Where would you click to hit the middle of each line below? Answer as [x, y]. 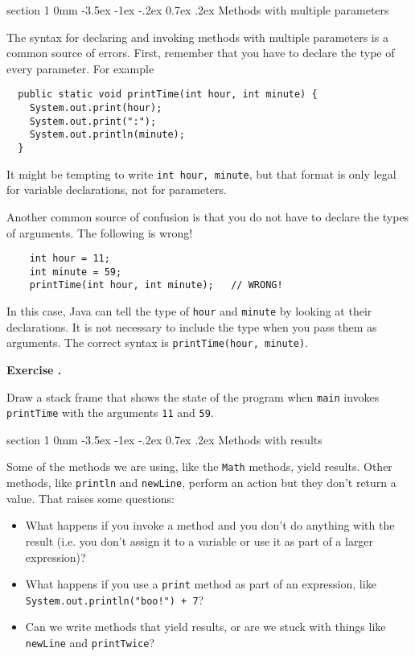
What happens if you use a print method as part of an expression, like [201, 584]
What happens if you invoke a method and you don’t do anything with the [210, 525]
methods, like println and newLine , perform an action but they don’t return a [201, 483]
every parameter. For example [80, 68]
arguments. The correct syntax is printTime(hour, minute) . [157, 342]
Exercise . [34, 369]
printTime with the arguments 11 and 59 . [110, 413]
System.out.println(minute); [107, 135]
